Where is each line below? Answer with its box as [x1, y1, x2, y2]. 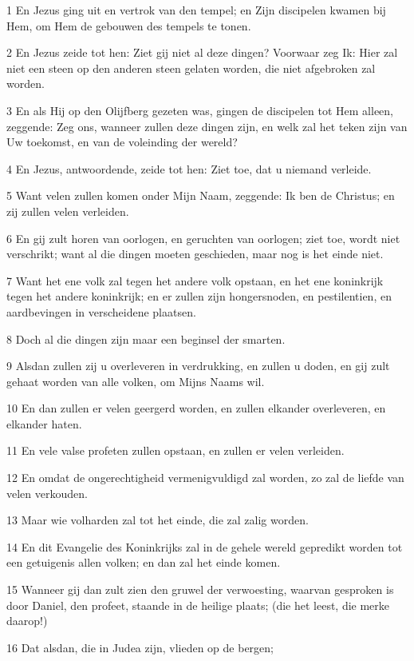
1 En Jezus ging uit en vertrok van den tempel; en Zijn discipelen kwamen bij [6, 2, 386, 18]
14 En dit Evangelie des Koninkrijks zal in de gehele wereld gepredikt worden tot [6, 538, 403, 555]
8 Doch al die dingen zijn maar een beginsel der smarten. [6, 330, 286, 347]
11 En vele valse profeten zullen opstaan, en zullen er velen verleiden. [6, 442, 345, 459]
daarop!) [6, 612, 48, 629]
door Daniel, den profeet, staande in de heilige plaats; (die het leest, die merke [6, 596, 390, 613]
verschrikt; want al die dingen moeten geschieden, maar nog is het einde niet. [6, 245, 384, 262]
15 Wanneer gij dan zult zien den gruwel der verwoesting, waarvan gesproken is [6, 581, 394, 598]
